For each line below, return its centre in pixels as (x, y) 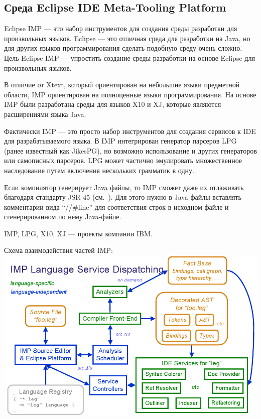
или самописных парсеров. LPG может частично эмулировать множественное (123, 160)
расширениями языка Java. (45, 114)
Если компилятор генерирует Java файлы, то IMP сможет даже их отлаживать (124, 187)
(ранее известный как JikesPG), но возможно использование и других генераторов (130, 150)
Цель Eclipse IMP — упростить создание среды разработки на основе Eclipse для (129, 57)
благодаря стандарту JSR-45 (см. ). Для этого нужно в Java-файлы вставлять (123, 197)
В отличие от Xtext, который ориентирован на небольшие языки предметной (122, 85)
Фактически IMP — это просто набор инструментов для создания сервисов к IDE (130, 131)
